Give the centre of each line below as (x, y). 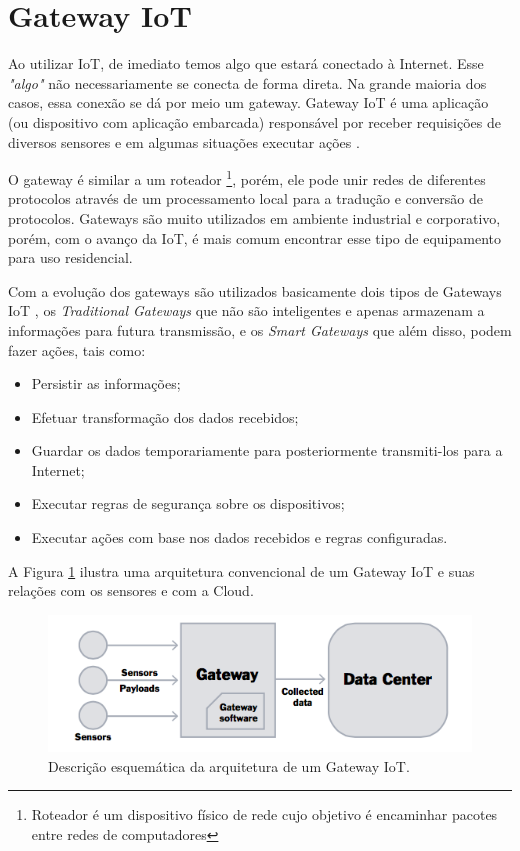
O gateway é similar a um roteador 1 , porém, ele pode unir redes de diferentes (247, 177)
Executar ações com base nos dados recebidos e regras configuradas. (239, 537)
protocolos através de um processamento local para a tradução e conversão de (246, 198)
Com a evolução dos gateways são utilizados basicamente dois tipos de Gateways (255, 290)
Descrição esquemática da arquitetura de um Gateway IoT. (229, 765)
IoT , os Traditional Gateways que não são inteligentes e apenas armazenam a (246, 310)
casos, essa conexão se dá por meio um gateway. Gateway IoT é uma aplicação (248, 102)
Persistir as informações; (106, 383)
